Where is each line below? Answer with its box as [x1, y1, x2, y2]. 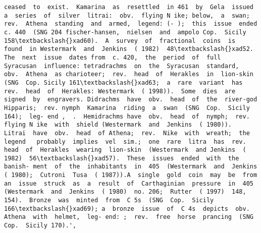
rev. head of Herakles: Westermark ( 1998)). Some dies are [4, 87, 236, 95]
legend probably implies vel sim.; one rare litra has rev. [4, 138, 246, 145]
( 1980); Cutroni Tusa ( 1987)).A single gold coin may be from [4, 171, 257, 179]
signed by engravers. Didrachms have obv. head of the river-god [4, 96, 257, 103]
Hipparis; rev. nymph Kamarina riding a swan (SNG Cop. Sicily [4, 104, 250, 111]
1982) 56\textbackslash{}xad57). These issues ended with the [4, 154, 239, 162]
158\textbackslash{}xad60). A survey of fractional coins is [4, 37, 236, 44]
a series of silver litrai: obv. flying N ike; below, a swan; [4, 12, 250, 19]
